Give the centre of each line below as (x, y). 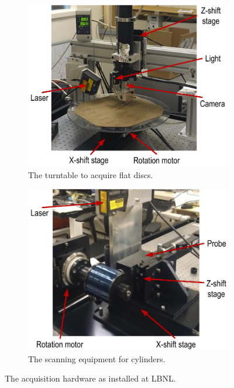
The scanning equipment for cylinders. (97, 358)
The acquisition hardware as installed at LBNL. (90, 378)
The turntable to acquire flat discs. (91, 174)
